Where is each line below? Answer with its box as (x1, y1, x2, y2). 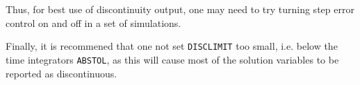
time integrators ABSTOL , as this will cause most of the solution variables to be (6, 52, 339, 66)
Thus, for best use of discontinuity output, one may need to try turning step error (6, 2, 354, 16)
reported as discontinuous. (6, 66, 117, 80)
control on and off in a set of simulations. (6, 15, 181, 30)
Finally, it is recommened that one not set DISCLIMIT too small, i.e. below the (6, 39, 338, 53)
